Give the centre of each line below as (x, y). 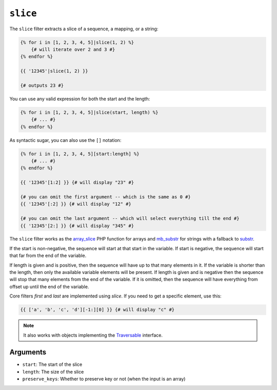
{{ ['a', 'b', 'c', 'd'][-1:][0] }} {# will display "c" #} (97, 310)
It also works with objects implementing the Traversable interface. (93, 335)
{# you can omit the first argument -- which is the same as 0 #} (105, 197)
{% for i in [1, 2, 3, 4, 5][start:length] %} (80, 154)
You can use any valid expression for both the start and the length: (80, 99)
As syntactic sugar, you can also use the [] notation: (65, 140)
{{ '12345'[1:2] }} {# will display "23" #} (77, 183)
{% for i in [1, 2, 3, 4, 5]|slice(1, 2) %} (77, 42)
